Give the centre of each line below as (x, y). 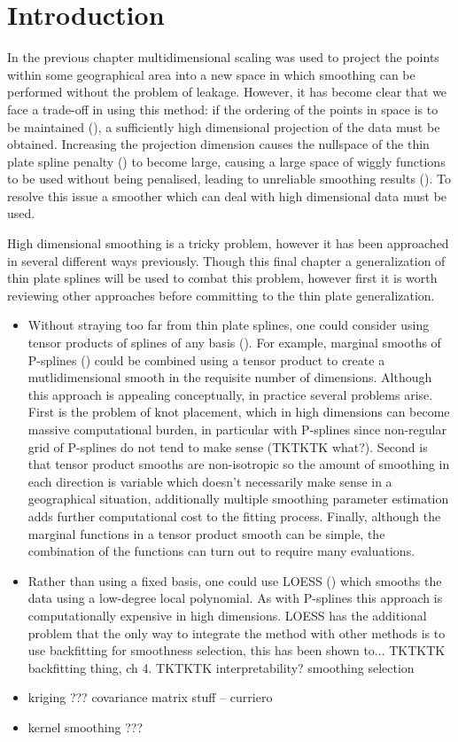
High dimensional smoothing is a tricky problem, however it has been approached (228, 243)
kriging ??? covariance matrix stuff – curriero (150, 697)
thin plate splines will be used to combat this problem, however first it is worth (222, 278)
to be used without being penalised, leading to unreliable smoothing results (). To (229, 179)
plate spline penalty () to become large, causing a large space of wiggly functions (226, 161)
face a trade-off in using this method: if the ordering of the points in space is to (223, 109)
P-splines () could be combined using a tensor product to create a (206, 359)
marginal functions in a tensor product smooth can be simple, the (206, 533)
